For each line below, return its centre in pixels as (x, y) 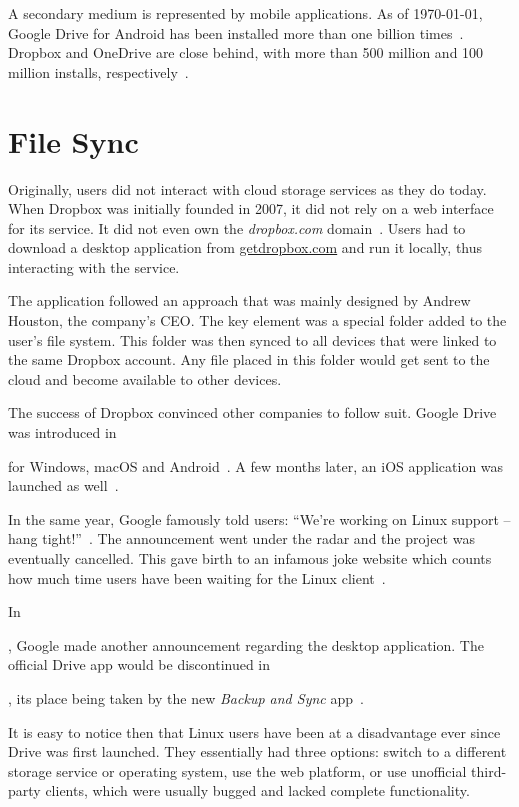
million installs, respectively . (98, 71)
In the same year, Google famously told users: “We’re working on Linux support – (259, 518)
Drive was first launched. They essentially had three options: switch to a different (257, 751)
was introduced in (62, 432)
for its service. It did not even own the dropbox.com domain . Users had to (237, 227)
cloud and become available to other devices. (145, 378)
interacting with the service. (94, 266)
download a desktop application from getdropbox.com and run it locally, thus (245, 247)
